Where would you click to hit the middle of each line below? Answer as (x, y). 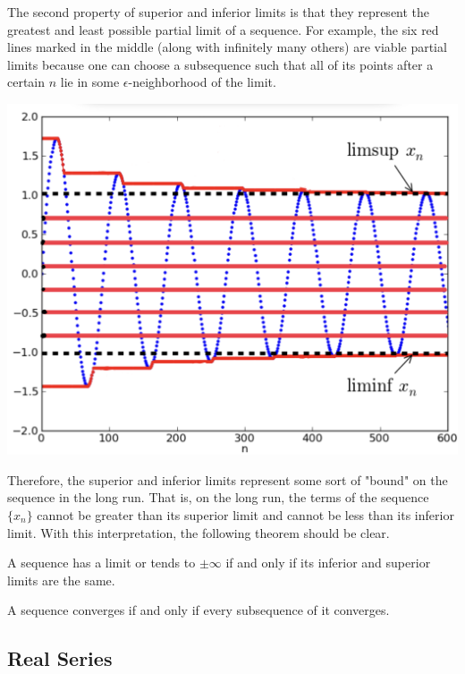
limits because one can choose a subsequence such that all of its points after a (220, 64)
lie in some (90, 82)
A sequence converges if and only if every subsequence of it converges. (199, 610)
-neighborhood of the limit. (202, 82)
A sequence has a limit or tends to (101, 563)
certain (26, 82)
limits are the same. (61, 580)
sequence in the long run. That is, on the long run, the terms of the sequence (218, 497)
